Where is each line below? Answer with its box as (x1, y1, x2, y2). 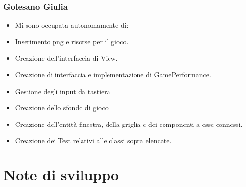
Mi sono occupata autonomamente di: (15, 20, 129, 30)
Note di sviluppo (3, 164, 119, 185)
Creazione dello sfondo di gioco (15, 102, 109, 113)
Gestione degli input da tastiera (15, 86, 110, 96)
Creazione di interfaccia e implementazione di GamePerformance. (15, 69, 211, 79)
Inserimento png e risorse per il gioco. (15, 36, 129, 46)
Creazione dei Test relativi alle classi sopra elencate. (15, 135, 172, 146)
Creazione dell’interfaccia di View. (15, 53, 118, 63)
